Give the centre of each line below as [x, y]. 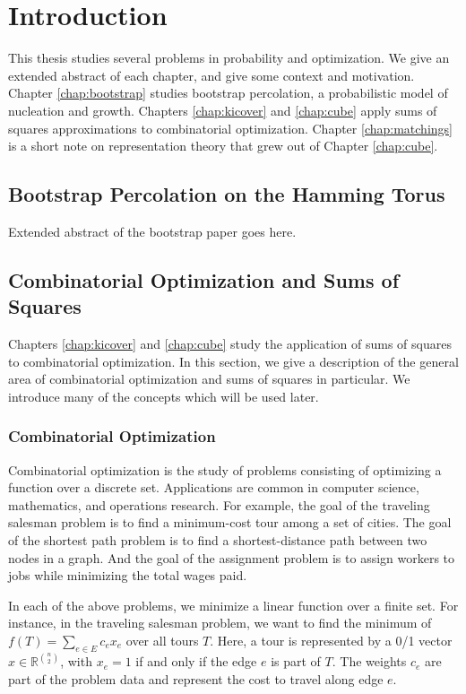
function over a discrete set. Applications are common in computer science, [214, 487]
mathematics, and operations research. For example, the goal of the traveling [219, 504]
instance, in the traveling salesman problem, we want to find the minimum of [220, 623]
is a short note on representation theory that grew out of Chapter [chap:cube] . [223, 146]
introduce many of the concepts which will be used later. [164, 396]
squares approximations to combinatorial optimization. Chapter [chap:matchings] [230, 128]
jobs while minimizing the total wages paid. [128, 575]
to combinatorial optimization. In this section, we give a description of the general [233, 361]
